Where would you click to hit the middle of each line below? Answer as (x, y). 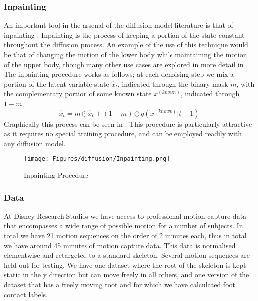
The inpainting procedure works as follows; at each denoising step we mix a (119, 74)
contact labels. (26, 294)
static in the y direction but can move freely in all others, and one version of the (127, 274)
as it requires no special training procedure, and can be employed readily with (123, 133)
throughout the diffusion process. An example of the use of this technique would (126, 45)
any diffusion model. (35, 143)
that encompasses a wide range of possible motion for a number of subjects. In (124, 226)
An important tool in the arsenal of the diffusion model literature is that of (119, 25)
